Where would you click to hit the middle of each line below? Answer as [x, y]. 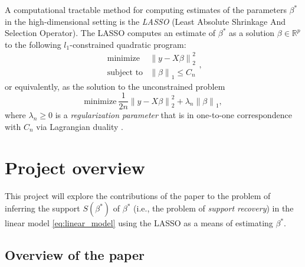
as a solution [252, 33]
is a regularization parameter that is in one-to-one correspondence [173, 115]
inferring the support [42, 208]
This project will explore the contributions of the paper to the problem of [138, 195]
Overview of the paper [75, 255]
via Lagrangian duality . [80, 126]
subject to [125, 72]
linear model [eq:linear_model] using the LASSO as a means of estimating [139, 223]
